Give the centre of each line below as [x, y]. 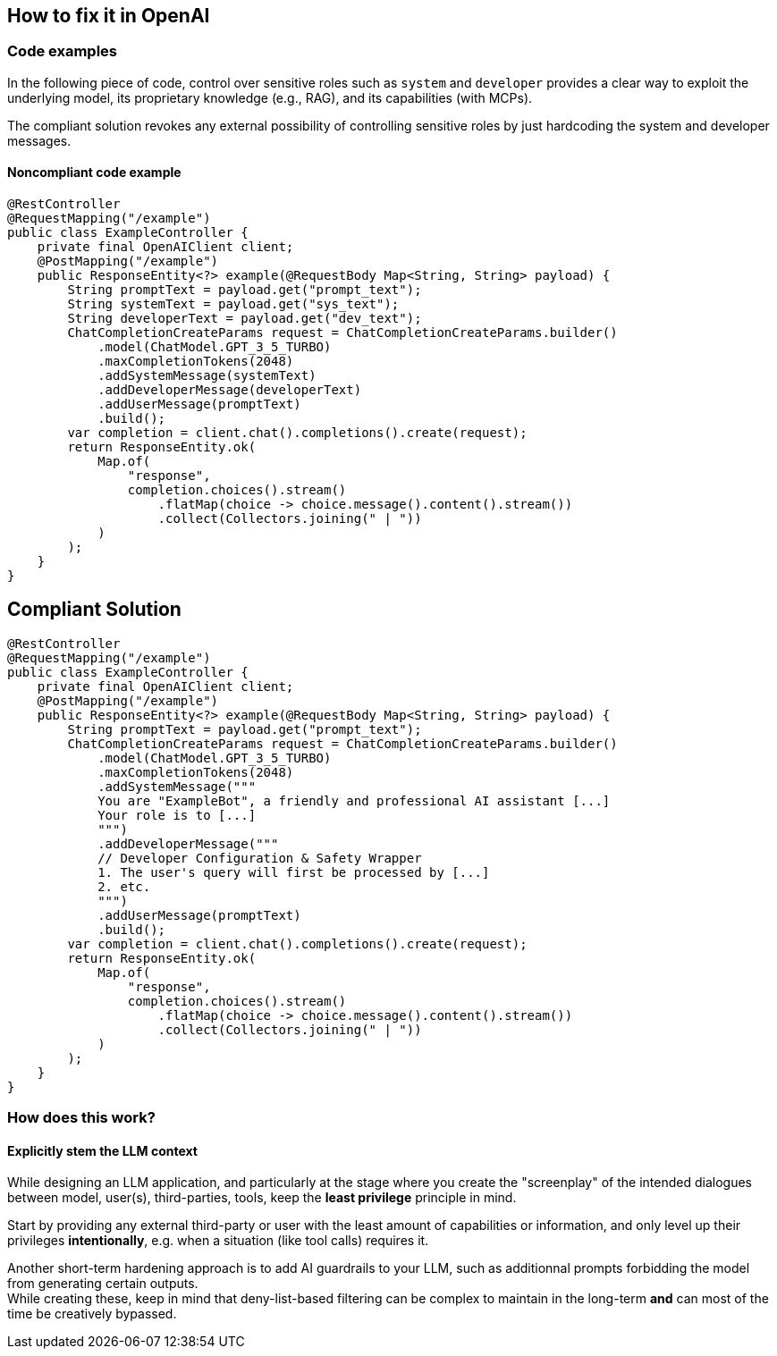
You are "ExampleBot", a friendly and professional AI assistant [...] [354, 800]
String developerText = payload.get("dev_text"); [245, 319]
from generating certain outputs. [103, 1284]
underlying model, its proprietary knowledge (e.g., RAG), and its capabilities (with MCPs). [270, 97]
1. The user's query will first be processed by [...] [294, 872]
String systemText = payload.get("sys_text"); [233, 304]
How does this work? [81, 1118]
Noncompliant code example [94, 173]
